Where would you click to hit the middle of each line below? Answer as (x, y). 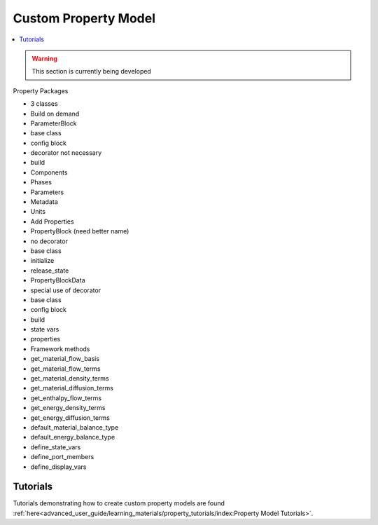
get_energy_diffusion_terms (70, 418)
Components (49, 172)
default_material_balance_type (75, 427)
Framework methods (60, 349)
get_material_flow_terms (65, 369)
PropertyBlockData (58, 280)
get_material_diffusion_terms (72, 388)
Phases (41, 182)
